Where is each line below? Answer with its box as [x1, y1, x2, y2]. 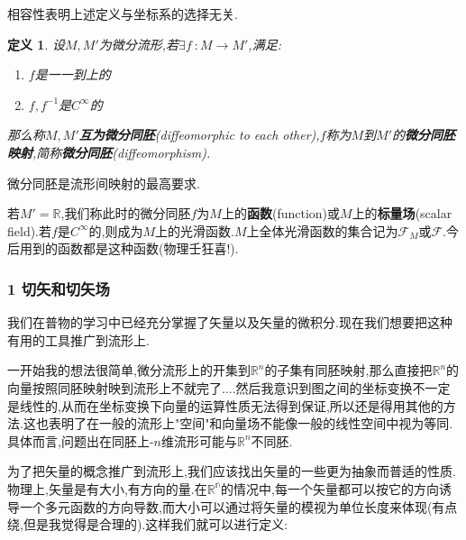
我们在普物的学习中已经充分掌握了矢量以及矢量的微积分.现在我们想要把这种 [7, 313, 452, 332]
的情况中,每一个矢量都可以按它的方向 [221, 479, 439, 498]
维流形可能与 [160, 431, 237, 450]
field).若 [7, 221, 52, 240]
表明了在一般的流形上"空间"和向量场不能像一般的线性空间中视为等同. [48, 414, 453, 433]
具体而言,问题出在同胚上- [7, 431, 154, 450]
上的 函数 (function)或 [221, 204, 341, 223]
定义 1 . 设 [7, 34, 65, 53]
